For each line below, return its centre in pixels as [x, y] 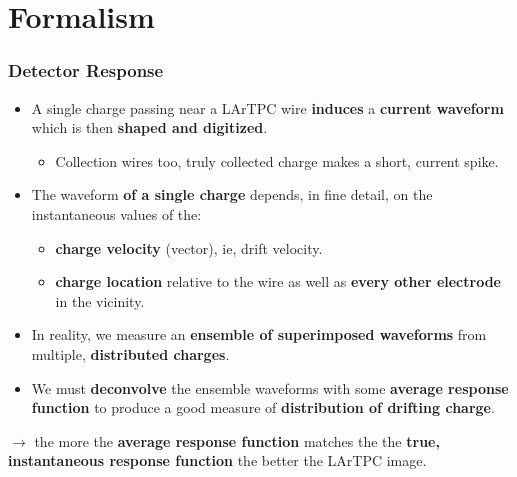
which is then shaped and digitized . [149, 127]
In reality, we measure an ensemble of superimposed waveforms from [259, 334]
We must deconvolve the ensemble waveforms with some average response [270, 387]
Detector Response [86, 70]
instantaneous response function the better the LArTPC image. [217, 460]
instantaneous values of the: [116, 213]
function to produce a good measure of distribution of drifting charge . [263, 407]
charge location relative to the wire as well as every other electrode [278, 281]
